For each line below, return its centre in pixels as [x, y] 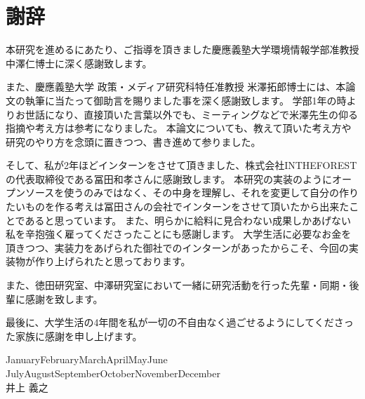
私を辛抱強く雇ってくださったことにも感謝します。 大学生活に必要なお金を [179, 234]
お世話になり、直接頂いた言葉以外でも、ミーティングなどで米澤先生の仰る [186, 114]
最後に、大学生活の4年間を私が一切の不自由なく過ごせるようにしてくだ [170, 322]
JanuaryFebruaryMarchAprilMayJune [87, 359]
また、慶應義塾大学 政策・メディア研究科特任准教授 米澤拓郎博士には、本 [176, 87]
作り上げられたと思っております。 [113, 261]
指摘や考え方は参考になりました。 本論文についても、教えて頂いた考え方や [179, 128]
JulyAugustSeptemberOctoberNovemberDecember [113, 373]
